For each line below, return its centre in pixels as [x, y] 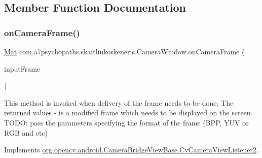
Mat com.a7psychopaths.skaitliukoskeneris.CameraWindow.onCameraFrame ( [124, 51]
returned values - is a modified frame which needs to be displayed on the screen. [128, 113]
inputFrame [22, 68]
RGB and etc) [26, 132]
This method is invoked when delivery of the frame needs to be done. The [119, 102]
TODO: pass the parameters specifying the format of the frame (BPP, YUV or [126, 122]
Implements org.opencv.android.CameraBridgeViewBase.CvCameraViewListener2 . [131, 150]
